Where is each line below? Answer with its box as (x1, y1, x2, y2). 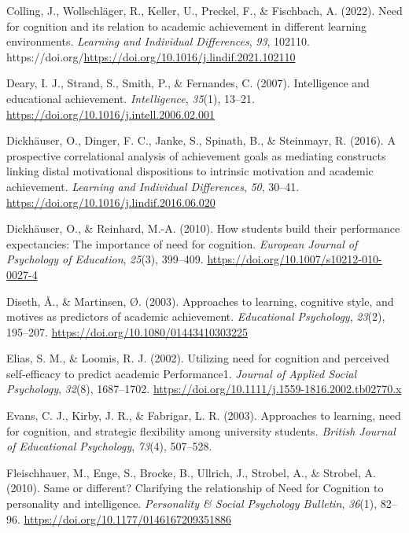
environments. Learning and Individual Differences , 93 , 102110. (6, 33, 310, 50)
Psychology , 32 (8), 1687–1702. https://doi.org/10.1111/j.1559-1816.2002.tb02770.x (6, 380, 402, 397)
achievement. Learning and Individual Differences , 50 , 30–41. (6, 178, 300, 194)
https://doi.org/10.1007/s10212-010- (207, 251, 382, 267)
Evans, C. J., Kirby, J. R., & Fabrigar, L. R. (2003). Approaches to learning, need (6, 407, 401, 424)
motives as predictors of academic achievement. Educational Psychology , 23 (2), (6, 308, 385, 325)
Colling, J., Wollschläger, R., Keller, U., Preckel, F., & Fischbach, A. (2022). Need (6, 2, 403, 18)
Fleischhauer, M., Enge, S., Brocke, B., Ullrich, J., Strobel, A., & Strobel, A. (6, 464, 376, 480)
